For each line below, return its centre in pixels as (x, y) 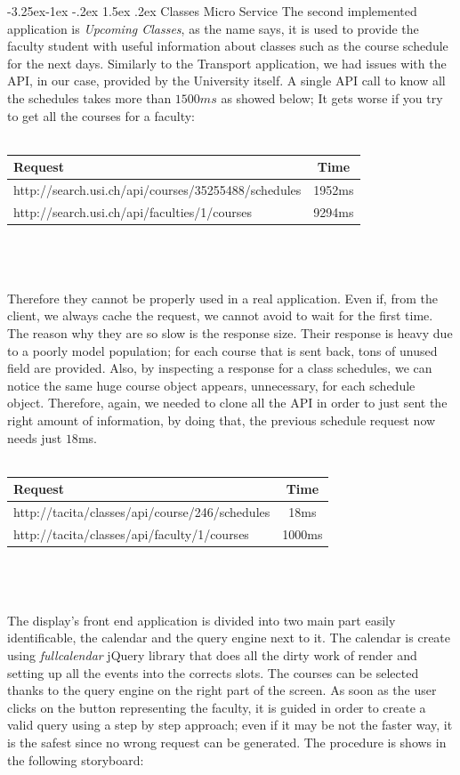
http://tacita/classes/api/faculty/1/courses (131, 533)
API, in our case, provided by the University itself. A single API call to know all (226, 81)
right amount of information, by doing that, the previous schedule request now (222, 420)
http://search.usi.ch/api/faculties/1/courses (133, 211)
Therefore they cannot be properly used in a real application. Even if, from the (222, 298)
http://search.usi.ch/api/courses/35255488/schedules (157, 190)
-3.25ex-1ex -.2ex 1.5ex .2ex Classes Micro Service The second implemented (212, 11)
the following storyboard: (76, 759)
